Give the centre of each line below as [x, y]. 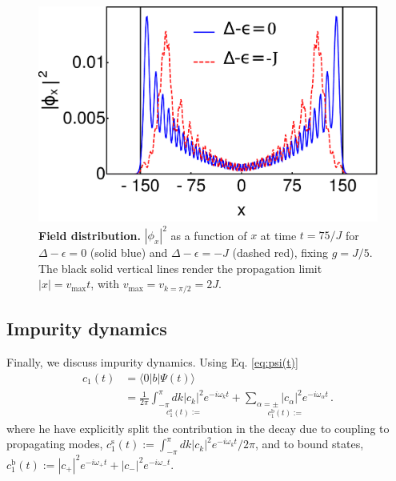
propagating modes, [55, 444]
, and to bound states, [309, 444]
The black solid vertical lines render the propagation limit [180, 268]
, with [105, 284]
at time [278, 235]
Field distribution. [90, 235]
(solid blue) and [129, 253]
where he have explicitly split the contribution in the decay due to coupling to [198, 428]
